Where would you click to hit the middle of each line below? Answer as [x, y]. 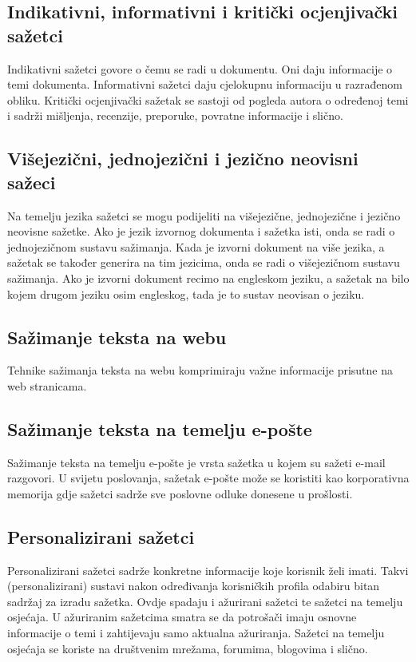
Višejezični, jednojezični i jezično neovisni [183, 159]
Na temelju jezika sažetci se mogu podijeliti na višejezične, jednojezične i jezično [204, 215]
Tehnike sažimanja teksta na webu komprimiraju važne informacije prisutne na [200, 370]
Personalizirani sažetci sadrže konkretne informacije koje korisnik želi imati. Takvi [208, 570]
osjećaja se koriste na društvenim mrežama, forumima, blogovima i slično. [188, 648]
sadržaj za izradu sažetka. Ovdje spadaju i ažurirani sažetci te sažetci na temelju [205, 601]
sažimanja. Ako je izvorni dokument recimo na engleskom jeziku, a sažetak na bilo [208, 277]
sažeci [32, 182]
